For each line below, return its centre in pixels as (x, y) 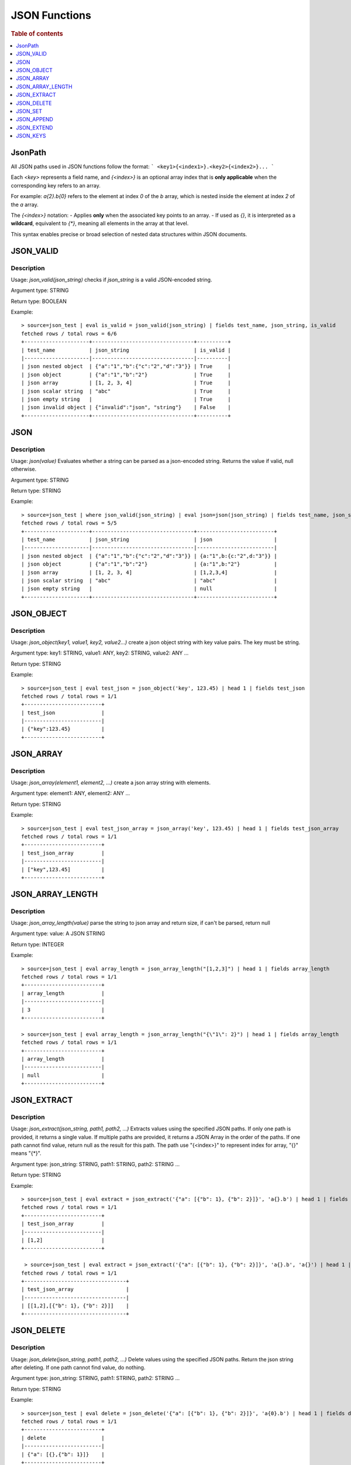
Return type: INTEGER (37, 944)
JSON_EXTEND (35, 127)
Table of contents (37, 33)
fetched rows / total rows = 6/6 (69, 333)
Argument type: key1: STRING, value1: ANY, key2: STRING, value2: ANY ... (100, 653)
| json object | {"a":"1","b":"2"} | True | (126, 374)
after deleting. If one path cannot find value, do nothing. (78, 1367)
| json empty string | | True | (126, 399)
